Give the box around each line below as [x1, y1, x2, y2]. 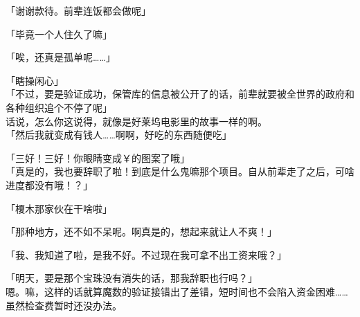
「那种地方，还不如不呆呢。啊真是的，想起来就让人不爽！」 [6, 224, 277, 239]
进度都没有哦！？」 [6, 177, 93, 192]
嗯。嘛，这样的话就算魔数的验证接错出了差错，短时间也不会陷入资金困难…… [6, 284, 348, 298]
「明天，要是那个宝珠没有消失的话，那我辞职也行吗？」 [6, 271, 258, 285]
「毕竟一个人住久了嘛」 [6, 26, 112, 41]
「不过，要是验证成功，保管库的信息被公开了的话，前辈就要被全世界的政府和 [6, 87, 354, 101]
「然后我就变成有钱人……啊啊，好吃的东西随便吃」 [6, 127, 232, 142]
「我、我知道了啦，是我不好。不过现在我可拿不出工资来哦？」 [6, 247, 287, 262]
